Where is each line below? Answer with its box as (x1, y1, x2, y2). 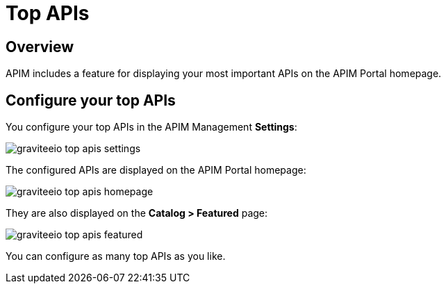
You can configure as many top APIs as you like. (6, 250, 226, 263)
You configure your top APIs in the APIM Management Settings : (6, 121, 297, 133)
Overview (6, 38, 74, 56)
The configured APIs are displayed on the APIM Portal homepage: (6, 164, 306, 176)
